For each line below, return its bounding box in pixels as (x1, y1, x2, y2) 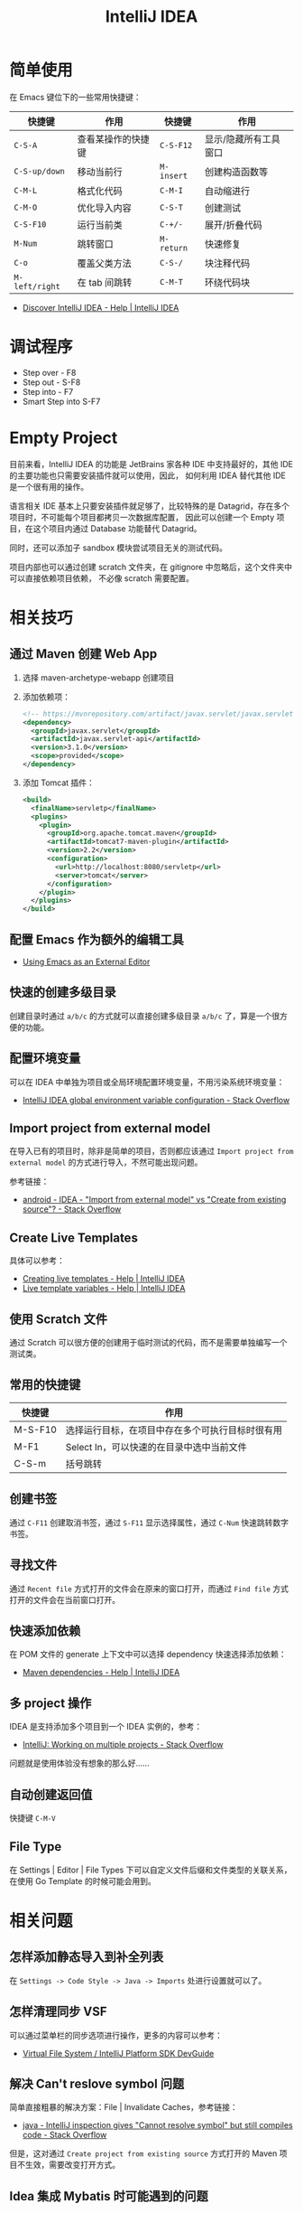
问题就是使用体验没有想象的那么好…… (9, 1758, 151, 1768)
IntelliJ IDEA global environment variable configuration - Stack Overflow (22, 1094, 290, 1105)
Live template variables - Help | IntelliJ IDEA (22, 1283, 186, 1294)
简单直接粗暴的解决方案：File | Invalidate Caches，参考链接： (9, 2102, 238, 2113)
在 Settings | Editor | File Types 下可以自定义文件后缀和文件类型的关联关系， (9, 1864, 292, 1875)
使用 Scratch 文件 (9, 1311, 108, 1327)
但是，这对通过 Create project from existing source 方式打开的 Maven (9, 2148, 278, 2159)
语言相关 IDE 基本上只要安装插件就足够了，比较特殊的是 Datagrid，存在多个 (9, 500, 290, 511)
